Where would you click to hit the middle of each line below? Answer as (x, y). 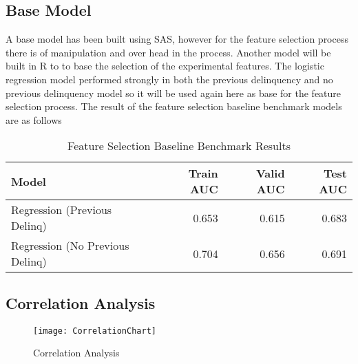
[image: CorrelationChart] (95, 331)
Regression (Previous (62, 210)
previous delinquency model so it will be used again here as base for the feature (173, 93)
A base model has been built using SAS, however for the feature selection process (177, 39)
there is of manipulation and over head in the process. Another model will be (168, 52)
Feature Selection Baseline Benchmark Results (179, 146)
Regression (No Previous (70, 246)
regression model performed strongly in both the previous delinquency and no (169, 79)
